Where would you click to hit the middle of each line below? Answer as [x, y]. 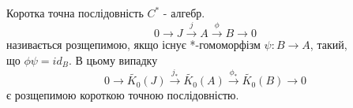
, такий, [329, 45]
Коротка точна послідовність [75, 13]
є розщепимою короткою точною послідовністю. [123, 95]
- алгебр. [184, 13]
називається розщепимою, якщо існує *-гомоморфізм [133, 45]
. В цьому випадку [113, 60]
